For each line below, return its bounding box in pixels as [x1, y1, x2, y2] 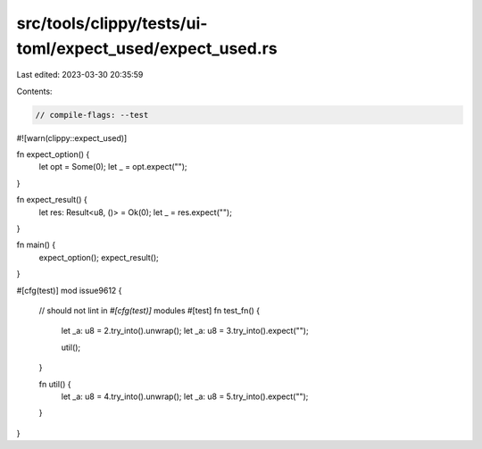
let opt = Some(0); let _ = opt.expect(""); [38, 162, 187, 172]
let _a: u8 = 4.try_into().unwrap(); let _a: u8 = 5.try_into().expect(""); [61, 391, 309, 402]
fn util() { [38, 378, 71, 389]
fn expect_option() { [16, 149, 90, 160]
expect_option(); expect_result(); [38, 252, 160, 262]
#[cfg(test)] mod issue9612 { [16, 285, 122, 295]
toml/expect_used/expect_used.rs [16, 38, 278, 58]
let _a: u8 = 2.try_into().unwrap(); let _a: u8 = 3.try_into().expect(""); [61, 326, 309, 337]
